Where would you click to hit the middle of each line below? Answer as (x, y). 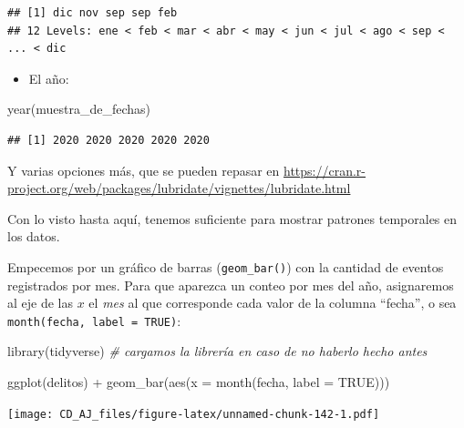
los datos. (34, 236)
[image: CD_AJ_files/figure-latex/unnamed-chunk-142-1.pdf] (194, 414)
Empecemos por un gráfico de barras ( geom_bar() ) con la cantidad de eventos (226, 266)
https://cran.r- (325, 170)
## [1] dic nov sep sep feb (93, 13)
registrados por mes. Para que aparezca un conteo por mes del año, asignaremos (231, 285)
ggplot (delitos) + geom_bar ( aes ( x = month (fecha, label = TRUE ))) (199, 382)
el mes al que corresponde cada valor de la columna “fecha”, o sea (273, 303)
